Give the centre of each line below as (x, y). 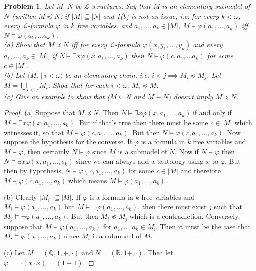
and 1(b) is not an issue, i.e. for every (161, 16)
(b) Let (15, 75)
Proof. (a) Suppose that (40, 113)
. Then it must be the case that (203, 226)
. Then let (158, 252)
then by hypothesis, (33, 170)
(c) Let (15, 252)
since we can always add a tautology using (140, 161)
